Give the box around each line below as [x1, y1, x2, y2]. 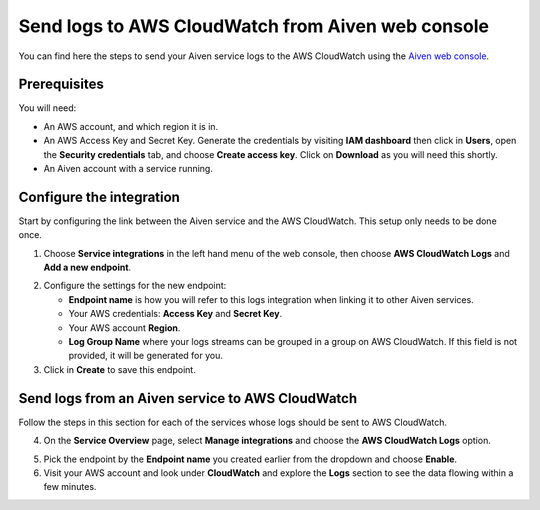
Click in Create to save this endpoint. [43, 363, 197, 375]
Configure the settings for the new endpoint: [43, 280, 227, 292]
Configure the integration [18, 188, 180, 205]
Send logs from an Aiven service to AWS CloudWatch [18, 390, 358, 407]
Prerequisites [18, 76, 104, 93]
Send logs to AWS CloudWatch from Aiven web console [18, 15, 490, 37]
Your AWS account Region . [68, 321, 181, 334]
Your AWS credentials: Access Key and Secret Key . [68, 308, 283, 320]
